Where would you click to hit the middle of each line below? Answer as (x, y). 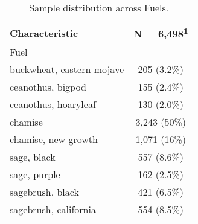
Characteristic (44, 33)
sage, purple (35, 174)
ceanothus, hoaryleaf (53, 104)
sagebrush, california (53, 210)
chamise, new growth (54, 139)
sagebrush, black (44, 192)
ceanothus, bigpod (48, 87)
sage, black (33, 157)
